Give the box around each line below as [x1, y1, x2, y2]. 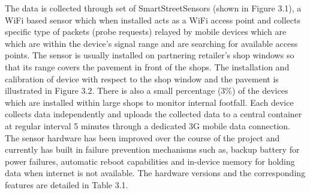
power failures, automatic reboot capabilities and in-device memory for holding [5, 155, 295, 167]
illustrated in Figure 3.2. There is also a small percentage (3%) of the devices [5, 84, 288, 97]
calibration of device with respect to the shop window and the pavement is [5, 72, 279, 85]
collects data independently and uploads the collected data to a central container [5, 108, 302, 120]
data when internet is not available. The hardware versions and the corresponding [5, 167, 306, 179]
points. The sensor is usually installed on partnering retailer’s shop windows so [5, 49, 294, 61]
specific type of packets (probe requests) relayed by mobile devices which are [5, 25, 287, 38]
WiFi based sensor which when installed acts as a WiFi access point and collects [5, 13, 301, 26]
